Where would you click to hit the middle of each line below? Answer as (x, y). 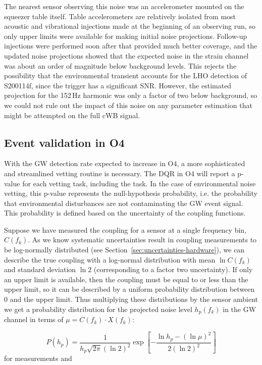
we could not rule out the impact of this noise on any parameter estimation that (128, 105)
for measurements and (38, 358)
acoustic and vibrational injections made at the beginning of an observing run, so (130, 26)
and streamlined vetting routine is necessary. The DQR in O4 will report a (120, 173)
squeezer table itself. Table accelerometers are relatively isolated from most (120, 16)
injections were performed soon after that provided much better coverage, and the (131, 46)
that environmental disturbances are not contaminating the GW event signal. (124, 203)
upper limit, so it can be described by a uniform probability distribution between (129, 289)
